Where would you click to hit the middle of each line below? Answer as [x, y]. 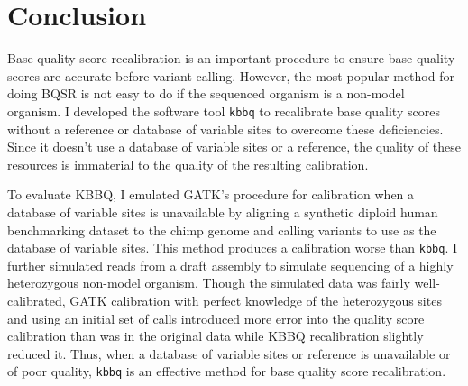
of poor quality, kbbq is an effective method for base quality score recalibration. [227, 371]
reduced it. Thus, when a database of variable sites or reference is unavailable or [229, 353]
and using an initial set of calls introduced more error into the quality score [216, 318]
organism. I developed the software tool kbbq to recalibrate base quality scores [224, 110]
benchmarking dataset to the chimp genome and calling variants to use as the [222, 230]
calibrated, [37, 300]
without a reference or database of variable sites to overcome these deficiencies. [225, 129]
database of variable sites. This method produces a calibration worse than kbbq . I [233, 248]
